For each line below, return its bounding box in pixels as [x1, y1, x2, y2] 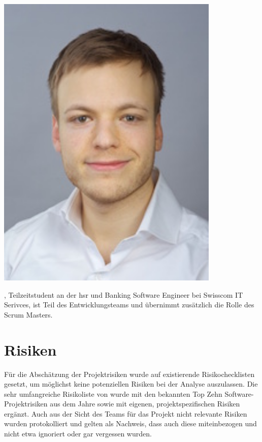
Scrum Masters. [4, 309, 53, 320]
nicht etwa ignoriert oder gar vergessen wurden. [4, 428, 152, 439]
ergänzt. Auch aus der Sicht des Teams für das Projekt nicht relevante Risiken [4, 408, 247, 419]
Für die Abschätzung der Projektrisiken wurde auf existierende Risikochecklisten [4, 368, 255, 379]
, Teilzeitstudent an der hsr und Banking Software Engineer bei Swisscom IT [4, 289, 243, 300]
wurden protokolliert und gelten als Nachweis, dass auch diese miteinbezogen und [4, 418, 257, 429]
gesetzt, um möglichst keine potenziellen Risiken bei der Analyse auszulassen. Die [4, 378, 258, 389]
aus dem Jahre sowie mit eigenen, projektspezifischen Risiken [50, 398, 240, 409]
